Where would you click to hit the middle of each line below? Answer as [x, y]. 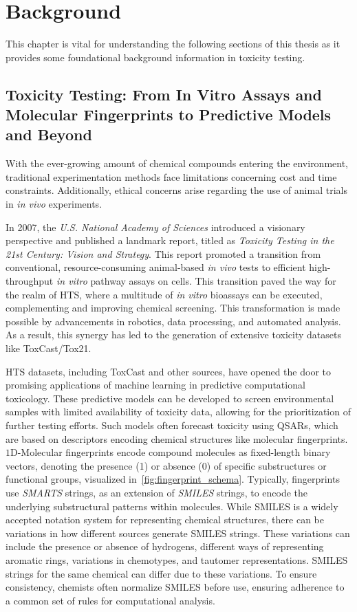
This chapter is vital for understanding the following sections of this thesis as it [173, 44]
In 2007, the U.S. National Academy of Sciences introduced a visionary [155, 227]
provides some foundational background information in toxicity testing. [155, 57]
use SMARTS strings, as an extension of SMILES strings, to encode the [157, 492]
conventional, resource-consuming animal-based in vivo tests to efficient [156, 267]
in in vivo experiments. [54, 204]
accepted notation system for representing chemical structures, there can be [165, 520]
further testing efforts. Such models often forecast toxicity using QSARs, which [172, 425]
